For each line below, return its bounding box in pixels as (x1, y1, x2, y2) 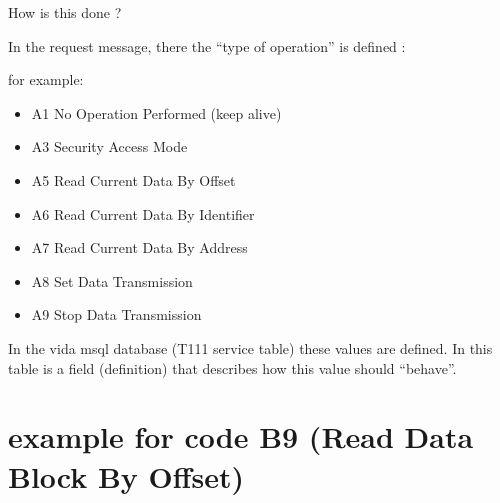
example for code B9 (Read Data (8, 416, 474, 457)
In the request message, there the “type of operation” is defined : (8, 35, 406, 56)
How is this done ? (8, 2, 122, 22)
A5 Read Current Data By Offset (31, 169, 236, 190)
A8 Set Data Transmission (31, 270, 193, 291)
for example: (8, 69, 84, 90)
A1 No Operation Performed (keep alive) (31, 102, 282, 123)
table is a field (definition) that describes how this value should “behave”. (8, 357, 457, 378)
